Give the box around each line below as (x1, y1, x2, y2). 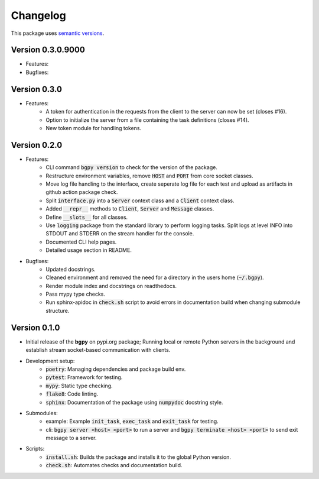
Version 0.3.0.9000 (11, 45, 85, 55)
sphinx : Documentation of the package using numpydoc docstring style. (45, 399, 223, 406)
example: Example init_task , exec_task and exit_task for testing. (45, 417, 219, 425)
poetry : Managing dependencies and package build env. (45, 365, 186, 373)
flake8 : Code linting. (45, 390, 99, 397)
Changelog (11, 9, 66, 22)
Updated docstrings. (45, 266, 96, 273)
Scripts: (25, 445, 45, 452)
